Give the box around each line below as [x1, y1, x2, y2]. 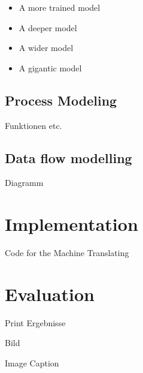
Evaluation [5, 281, 95, 306]
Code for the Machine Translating [5, 246, 129, 259]
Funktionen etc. [5, 119, 62, 131]
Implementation [5, 212, 138, 236]
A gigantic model [19, 61, 82, 74]
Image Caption [5, 357, 59, 369]
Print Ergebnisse [5, 316, 66, 329]
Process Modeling [5, 91, 117, 109]
